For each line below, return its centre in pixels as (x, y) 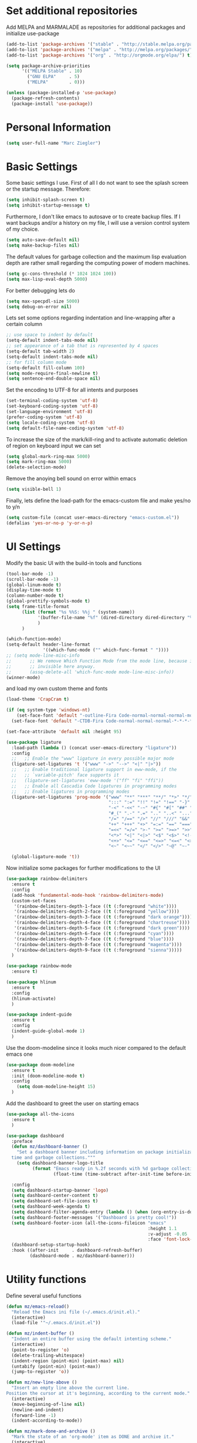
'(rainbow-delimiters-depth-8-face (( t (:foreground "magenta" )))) (98, 945)
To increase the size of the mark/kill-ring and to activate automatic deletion (97, 439)
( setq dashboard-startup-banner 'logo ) (60, 1190)
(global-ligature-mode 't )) (46, 857)
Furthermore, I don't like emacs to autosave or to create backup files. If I (93, 217)
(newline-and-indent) (38, 1410)
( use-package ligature (34, 742)
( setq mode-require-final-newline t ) (52, 373)
